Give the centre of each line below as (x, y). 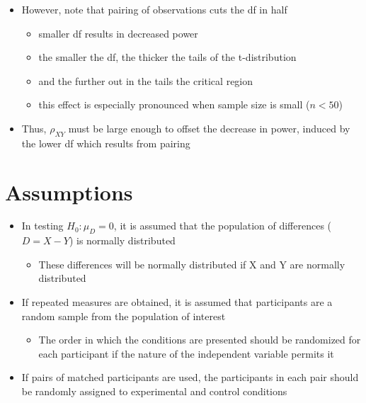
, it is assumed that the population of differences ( (223, 226)
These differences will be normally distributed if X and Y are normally (192, 264)
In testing (42, 226)
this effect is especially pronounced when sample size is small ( (174, 104)
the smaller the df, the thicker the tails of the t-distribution (167, 57)
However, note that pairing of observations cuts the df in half (154, 9)
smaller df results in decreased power (118, 33)
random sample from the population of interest (124, 316)
